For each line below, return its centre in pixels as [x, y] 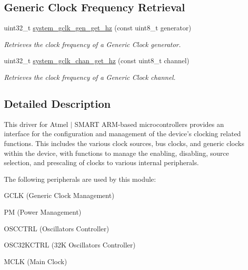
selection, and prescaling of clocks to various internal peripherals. [101, 162]
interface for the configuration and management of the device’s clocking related [123, 134]
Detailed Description [57, 103]
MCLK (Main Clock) [35, 261]
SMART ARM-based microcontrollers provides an [149, 124]
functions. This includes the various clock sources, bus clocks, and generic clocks [124, 143]
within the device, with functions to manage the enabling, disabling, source [116, 153]
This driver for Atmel [36, 124]
